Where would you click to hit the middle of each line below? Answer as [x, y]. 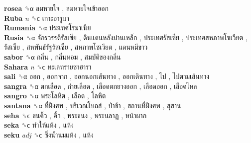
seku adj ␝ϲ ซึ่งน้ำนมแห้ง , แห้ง [49, 134]
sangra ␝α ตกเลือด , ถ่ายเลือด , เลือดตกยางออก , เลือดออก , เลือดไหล [101, 86]
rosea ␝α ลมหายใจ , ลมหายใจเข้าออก [56, 8]
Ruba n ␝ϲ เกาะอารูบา [37, 18]
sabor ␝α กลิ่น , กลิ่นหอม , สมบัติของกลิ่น [63, 56]
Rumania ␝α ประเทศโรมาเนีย [48, 28]
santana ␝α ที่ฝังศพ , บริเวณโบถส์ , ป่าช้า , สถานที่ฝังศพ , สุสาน [93, 105]
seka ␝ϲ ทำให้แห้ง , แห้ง [39, 125]
